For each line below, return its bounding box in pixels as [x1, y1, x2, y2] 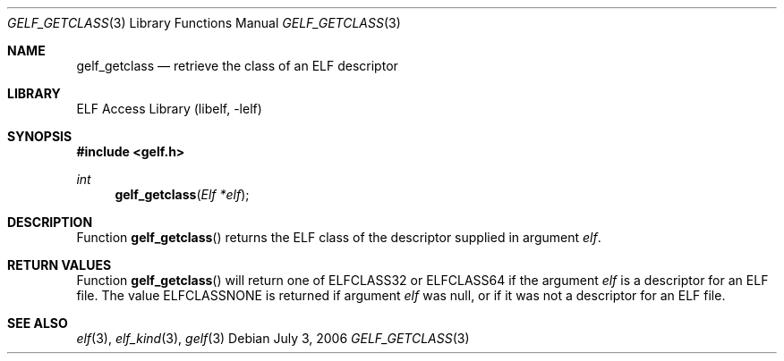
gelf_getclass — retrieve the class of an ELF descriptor [76, 58, 398, 73]
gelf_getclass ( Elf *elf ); [115, 187, 250, 202]
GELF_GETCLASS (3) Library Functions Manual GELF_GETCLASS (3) [7, 15, 401, 30]
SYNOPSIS [7, 129, 72, 144]
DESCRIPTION [7, 214, 93, 230]
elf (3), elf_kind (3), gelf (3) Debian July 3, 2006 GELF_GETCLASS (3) [76, 331, 470, 346]
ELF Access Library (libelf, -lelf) [76, 101, 262, 116]
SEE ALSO [7, 315, 68, 331]
